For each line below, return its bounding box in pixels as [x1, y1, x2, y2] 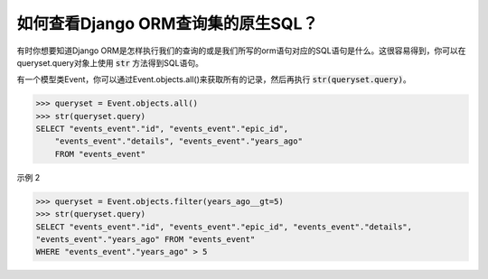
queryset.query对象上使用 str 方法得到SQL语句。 [16, 57, 203, 68]
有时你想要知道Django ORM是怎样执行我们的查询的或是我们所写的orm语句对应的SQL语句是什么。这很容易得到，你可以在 [16, 45, 466, 56]
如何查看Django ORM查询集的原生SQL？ [16, 14, 318, 33]
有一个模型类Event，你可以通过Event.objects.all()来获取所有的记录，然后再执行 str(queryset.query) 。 [16, 74, 411, 85]
